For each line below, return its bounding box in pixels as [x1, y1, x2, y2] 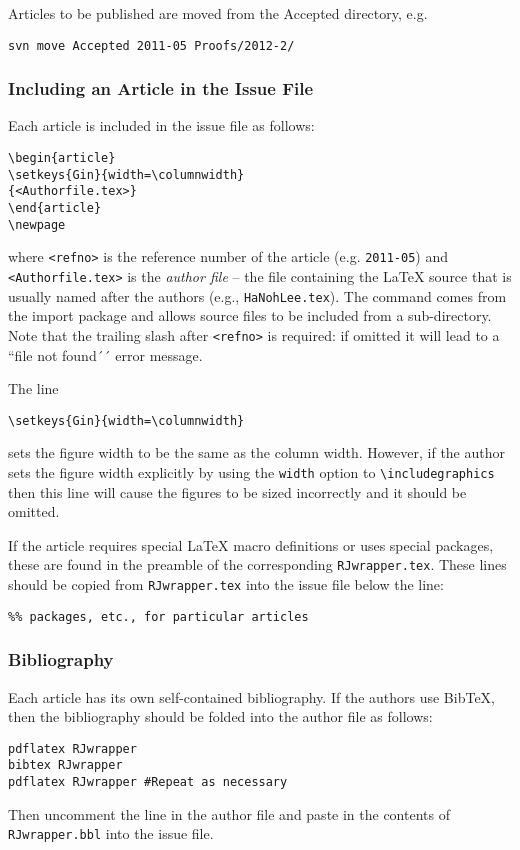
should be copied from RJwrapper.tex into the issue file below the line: [8, 574, 444, 595]
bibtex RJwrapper [8, 758, 123, 773]
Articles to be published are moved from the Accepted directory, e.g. [8, 3, 428, 23]
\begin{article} [8, 151, 116, 166]
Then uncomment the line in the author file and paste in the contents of [8, 803, 450, 824]
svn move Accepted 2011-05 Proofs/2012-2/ [8, 38, 295, 53]
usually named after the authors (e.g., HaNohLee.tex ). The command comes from [8, 285, 507, 306]
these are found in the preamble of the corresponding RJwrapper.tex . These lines [8, 554, 507, 575]
